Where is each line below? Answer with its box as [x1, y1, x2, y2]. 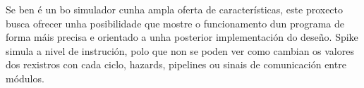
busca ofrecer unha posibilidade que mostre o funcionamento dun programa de [6, 15, 344, 30]
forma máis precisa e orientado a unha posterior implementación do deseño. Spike [6, 30, 358, 44]
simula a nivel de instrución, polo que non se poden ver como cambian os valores [6, 43, 354, 58]
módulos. [6, 70, 44, 85]
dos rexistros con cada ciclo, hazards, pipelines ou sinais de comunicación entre [6, 57, 346, 72]
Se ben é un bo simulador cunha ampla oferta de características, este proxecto [6, 2, 344, 16]
